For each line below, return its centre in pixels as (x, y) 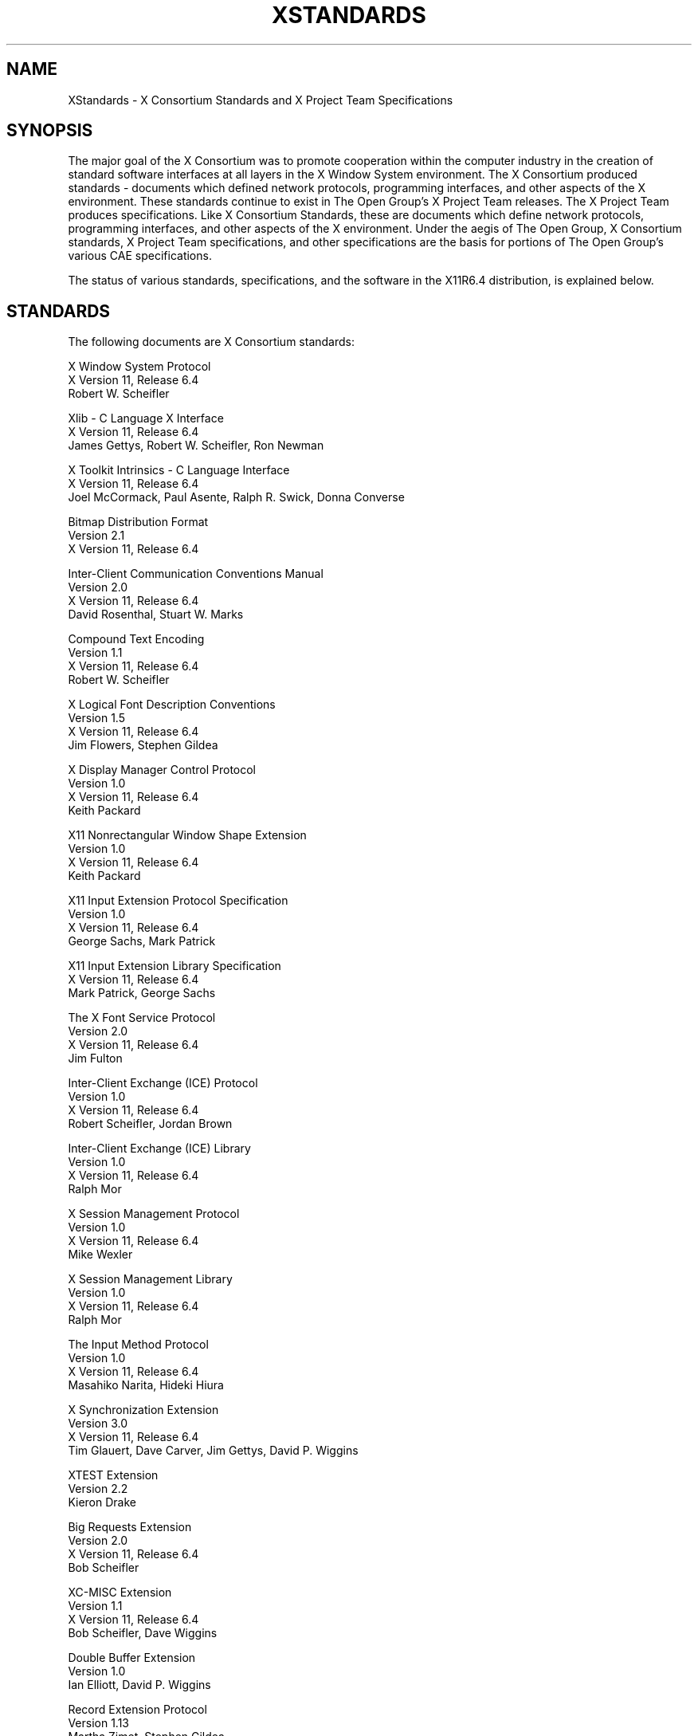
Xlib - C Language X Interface (146, 418)
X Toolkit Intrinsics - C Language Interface (179, 470)
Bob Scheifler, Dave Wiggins (143, 1633)
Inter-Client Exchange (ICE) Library (159, 1149)
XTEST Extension (113, 1475)
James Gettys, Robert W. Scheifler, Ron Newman (196, 446)
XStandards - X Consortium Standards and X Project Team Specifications (261, 100)
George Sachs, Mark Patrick (142, 941)
